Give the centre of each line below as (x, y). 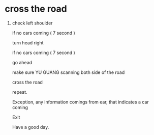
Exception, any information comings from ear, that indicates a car (81, 102)
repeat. (20, 92)
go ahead (22, 62)
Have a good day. (30, 127)
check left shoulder (32, 23)
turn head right (28, 43)
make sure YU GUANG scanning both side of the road (68, 72)
